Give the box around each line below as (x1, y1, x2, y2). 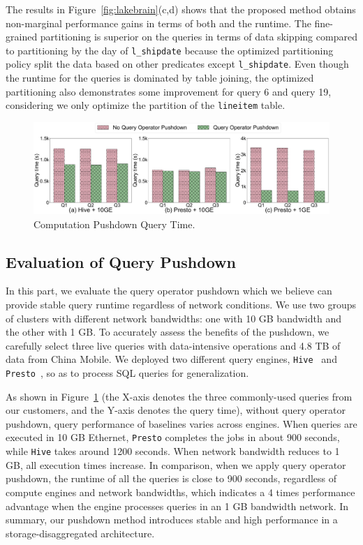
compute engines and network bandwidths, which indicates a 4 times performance (6, 484, 355, 499)
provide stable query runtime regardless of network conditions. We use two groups (6, 297, 357, 311)
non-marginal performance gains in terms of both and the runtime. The (6, 15, 311, 30)
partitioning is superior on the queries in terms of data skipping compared (40, 29, 357, 44)
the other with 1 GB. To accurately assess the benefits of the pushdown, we (6, 324, 329, 339)
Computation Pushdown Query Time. (34, 216, 195, 231)
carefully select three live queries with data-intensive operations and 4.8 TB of (6, 338, 341, 352)
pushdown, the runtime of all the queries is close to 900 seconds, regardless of (6, 471, 337, 486)
